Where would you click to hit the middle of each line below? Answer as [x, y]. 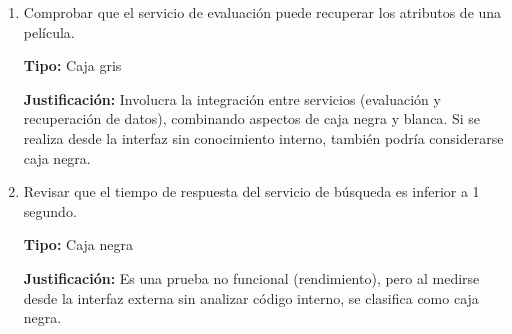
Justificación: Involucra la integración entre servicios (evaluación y [232, 98]
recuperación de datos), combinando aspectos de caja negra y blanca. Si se [251, 118]
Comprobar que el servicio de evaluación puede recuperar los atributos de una [262, 12]
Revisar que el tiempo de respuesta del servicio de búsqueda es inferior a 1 [251, 191]
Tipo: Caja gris [72, 65]
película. [49, 31]
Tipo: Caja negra [78, 244]
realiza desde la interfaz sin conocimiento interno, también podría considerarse [263, 137]
